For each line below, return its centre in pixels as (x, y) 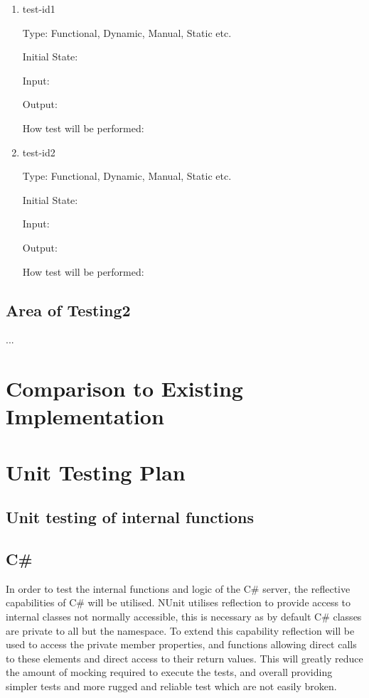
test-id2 (39, 152)
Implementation (85, 416)
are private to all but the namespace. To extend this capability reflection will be (180, 630)
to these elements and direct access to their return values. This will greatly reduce (184, 658)
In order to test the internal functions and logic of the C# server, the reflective (178, 588)
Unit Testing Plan (96, 472)
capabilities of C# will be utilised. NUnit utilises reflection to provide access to (178, 602)
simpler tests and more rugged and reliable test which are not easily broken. (171, 686)
